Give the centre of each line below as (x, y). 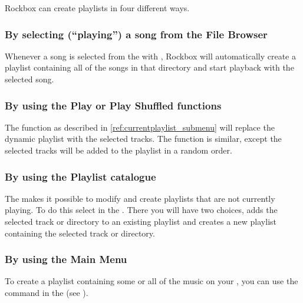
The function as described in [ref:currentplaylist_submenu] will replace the (140, 127)
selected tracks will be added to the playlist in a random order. (118, 150)
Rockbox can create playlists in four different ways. (97, 8)
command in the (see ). (47, 292)
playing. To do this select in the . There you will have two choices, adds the (141, 210)
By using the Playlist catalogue (80, 176)
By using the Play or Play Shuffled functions (113, 105)
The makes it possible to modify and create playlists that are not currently (140, 198)
